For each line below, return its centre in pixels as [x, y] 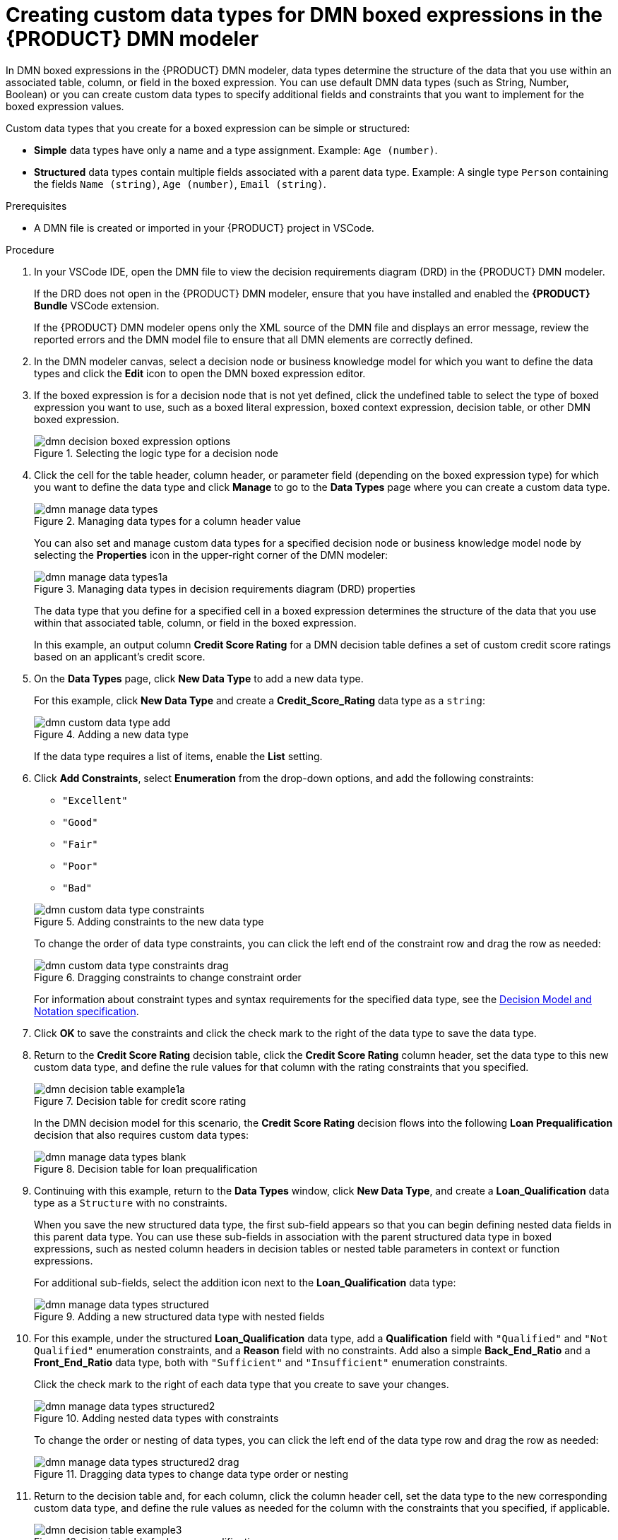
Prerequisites [36, 206]
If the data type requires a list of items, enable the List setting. [178, 756]
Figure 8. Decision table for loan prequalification [146, 1168]
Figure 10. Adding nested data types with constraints [156, 1418]
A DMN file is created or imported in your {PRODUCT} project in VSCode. [204, 227]
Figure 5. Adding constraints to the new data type [149, 921]
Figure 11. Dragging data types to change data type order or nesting [191, 1474]
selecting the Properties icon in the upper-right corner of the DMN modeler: [211, 555]
